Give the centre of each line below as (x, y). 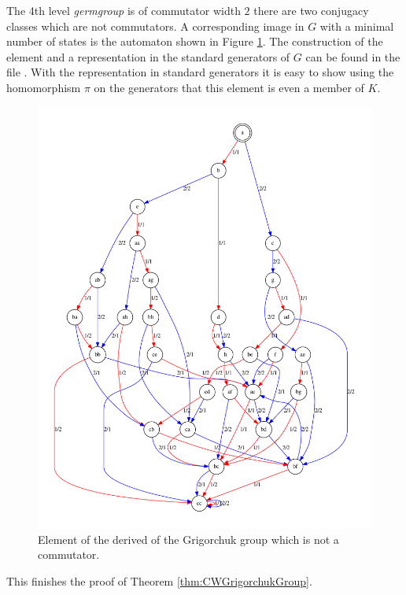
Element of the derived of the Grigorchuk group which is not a (188, 539)
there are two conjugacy (311, 10)
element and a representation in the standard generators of (148, 56)
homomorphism (44, 87)
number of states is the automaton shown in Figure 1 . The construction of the (195, 41)
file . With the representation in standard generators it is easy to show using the (200, 72)
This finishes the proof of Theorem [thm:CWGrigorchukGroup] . (159, 580)
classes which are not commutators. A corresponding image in (155, 26)
